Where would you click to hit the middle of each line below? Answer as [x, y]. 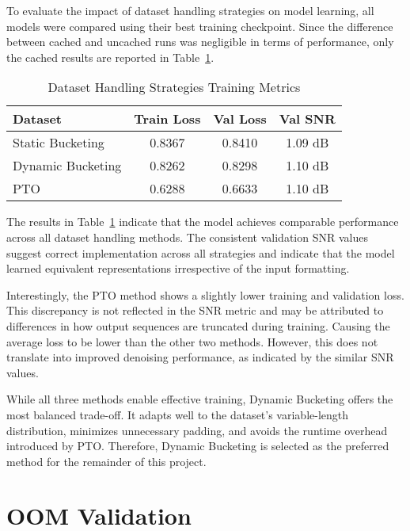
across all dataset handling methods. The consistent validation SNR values [187, 237]
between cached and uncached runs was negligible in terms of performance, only [200, 42]
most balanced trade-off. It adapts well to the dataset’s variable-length [178, 414]
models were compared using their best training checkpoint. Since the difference [200, 26]
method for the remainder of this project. [106, 461]
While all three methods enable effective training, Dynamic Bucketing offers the [200, 399]
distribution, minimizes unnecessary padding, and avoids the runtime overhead [197, 430]
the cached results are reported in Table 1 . [110, 57]
